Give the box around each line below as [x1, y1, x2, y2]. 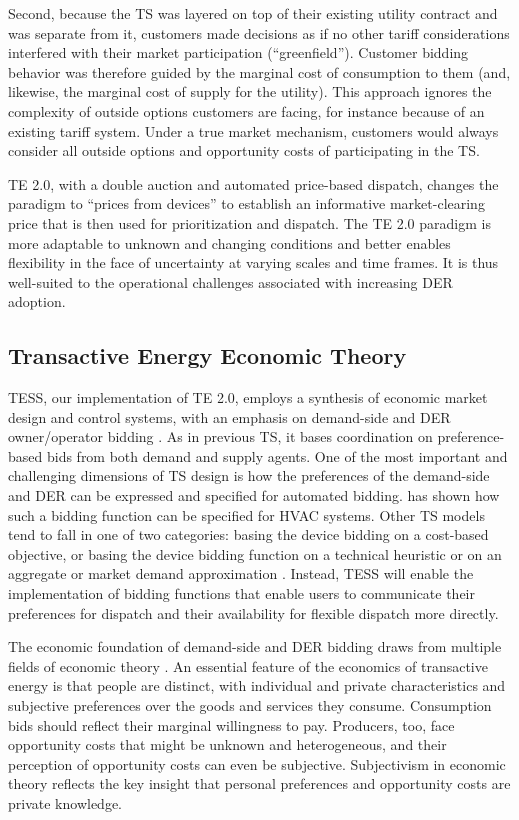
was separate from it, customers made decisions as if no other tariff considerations [8, 22, 510, 43]
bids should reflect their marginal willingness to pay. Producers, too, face [8, 714, 455, 735]
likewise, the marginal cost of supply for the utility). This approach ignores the [8, 81, 492, 102]
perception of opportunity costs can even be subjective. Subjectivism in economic [8, 753, 506, 774]
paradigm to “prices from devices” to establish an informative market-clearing [8, 193, 485, 214]
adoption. [8, 291, 66, 312]
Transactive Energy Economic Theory [8, 340, 407, 371]
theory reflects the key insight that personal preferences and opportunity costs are [8, 773, 511, 794]
